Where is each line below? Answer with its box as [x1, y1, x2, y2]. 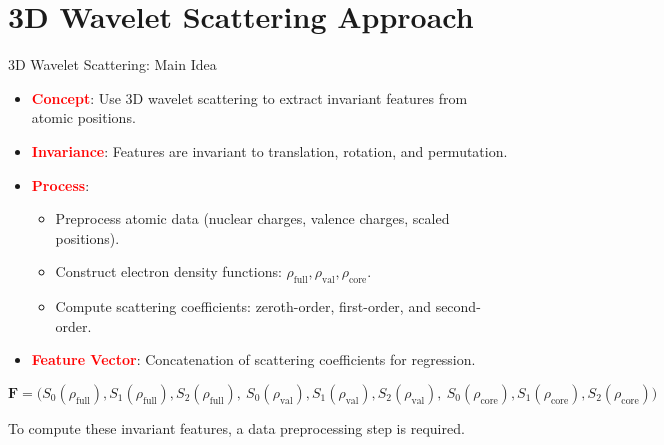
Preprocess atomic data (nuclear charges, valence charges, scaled [55, 208, 450, 229]
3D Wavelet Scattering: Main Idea [8, 54, 217, 75]
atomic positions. [31, 107, 136, 128]
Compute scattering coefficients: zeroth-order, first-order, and [55, 296, 431, 317]
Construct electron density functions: [55, 261, 282, 282]
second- [435, 296, 481, 317]
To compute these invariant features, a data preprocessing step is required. [8, 417, 465, 438]
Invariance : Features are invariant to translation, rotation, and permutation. [31, 140, 508, 161]
